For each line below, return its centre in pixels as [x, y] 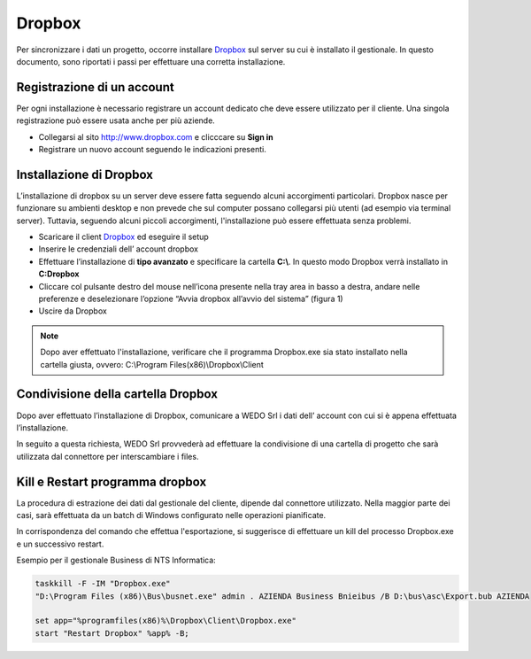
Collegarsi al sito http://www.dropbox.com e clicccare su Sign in [156, 136]
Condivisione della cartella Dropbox [117, 394]
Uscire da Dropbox [73, 311]
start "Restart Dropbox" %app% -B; [112, 633]
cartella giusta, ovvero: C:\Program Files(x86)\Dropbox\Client [152, 364]
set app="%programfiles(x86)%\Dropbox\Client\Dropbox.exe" [165, 621]
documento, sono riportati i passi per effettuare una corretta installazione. [151, 61]
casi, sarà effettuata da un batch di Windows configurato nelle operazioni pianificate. [171, 515]
